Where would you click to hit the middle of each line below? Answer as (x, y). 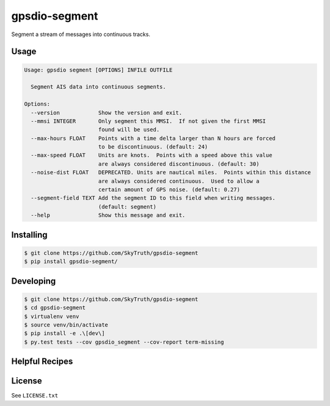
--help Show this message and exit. (108, 215)
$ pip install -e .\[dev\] (64, 334)
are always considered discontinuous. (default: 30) (179, 164)
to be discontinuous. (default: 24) (153, 147)
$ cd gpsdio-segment (55, 308)
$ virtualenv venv (52, 316)
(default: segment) (127, 207)
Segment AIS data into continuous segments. (98, 87)
